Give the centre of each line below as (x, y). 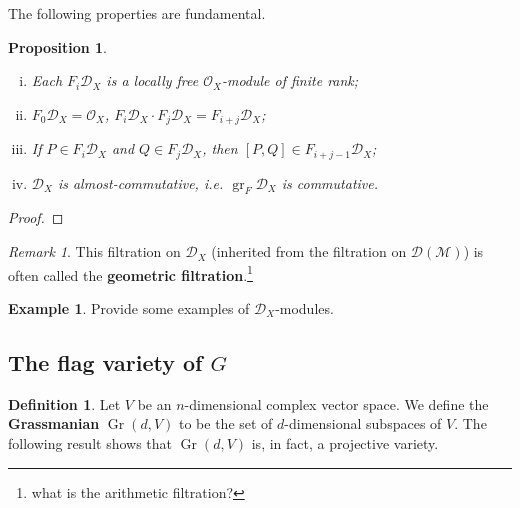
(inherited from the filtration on (309, 251)
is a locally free (152, 80)
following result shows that (90, 442)
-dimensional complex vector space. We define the (336, 403)
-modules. (304, 307)
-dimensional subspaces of (363, 423)
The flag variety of (105, 361)
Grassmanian (54, 423)
